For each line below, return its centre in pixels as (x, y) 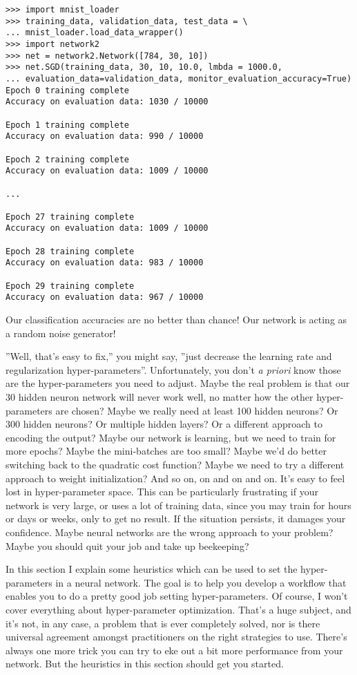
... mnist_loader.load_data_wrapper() (95, 33)
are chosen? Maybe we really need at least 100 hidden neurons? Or (197, 410)
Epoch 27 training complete (70, 217)
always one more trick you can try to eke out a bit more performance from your (174, 650)
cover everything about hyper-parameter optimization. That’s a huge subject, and (178, 609)
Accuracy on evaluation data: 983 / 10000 (105, 263)
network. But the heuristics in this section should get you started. (145, 664)
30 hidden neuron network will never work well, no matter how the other (160, 397)
